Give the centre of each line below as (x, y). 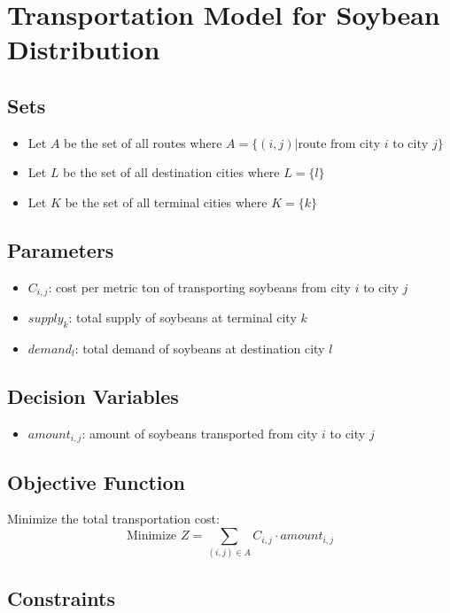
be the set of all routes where (143, 142)
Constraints (61, 597)
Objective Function (97, 481)
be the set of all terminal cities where (166, 202)
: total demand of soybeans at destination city (200, 348)
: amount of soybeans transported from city (200, 433)
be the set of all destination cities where (171, 172)
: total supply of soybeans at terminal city (182, 318)
